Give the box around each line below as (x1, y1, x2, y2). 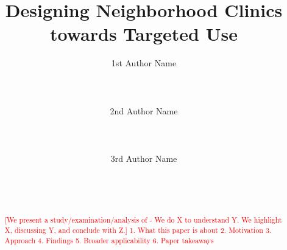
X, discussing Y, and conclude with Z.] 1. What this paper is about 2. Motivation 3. (4, 224, 272, 235)
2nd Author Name (110, 104, 178, 117)
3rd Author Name (110, 152, 177, 165)
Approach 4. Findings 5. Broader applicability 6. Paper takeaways (4, 235, 214, 245)
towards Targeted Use (50, 21, 238, 46)
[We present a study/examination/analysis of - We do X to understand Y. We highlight (4, 215, 282, 225)
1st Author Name (111, 57, 177, 69)
